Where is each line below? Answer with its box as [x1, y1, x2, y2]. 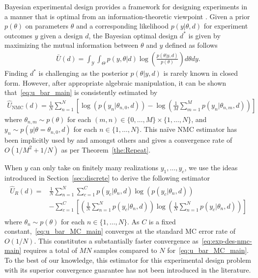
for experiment [203, 21, 248, 31]
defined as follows [165, 40, 218, 50]
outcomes [4, 30, 32, 40]
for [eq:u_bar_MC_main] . [167, 245, 249, 255]
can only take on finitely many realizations [30, 162, 159, 172]
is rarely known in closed [163, 68, 238, 78]
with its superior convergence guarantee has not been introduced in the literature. [4, 264, 251, 275]
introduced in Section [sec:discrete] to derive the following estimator [4, 172, 210, 183]
